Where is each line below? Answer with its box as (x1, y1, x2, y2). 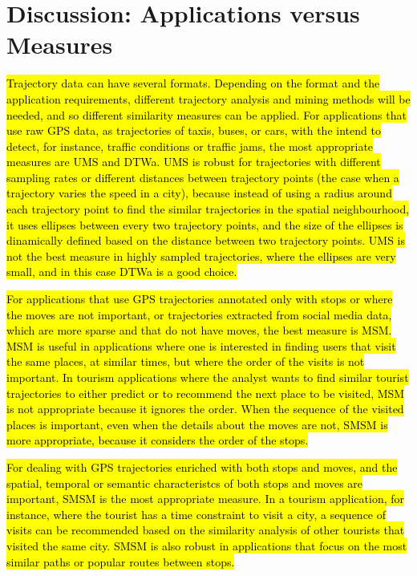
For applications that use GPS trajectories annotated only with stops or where (6, 290, 393, 307)
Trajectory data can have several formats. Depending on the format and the (6, 75, 380, 91)
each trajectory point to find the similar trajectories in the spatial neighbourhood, (6, 201, 410, 217)
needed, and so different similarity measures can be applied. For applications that (6, 106, 407, 123)
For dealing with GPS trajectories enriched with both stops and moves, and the (6, 458, 398, 475)
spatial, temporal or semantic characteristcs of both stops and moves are (6, 474, 363, 491)
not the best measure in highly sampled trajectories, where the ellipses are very (6, 247, 396, 264)
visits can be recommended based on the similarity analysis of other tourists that (6, 521, 405, 538)
